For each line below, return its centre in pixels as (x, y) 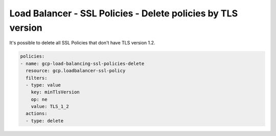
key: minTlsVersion (55, 92)
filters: (37, 78)
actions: (37, 114)
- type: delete (45, 121)
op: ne (39, 99)
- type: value (43, 85)
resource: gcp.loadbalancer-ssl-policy (76, 71)
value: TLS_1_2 (50, 107)
